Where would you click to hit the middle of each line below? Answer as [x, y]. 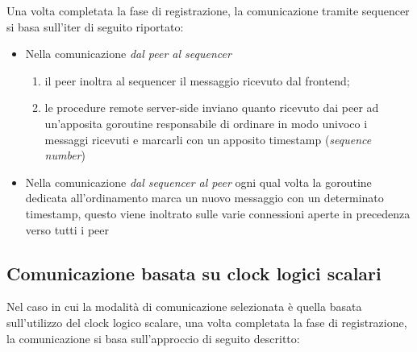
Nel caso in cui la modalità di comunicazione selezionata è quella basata [184, 306]
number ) [65, 155]
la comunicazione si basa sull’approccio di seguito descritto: [153, 338]
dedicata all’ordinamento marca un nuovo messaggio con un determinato [204, 198]
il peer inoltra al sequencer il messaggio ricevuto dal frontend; [197, 80]
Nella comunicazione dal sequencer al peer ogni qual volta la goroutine [198, 182]
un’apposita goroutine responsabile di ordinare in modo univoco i [206, 123]
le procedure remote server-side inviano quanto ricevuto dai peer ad [212, 108]
